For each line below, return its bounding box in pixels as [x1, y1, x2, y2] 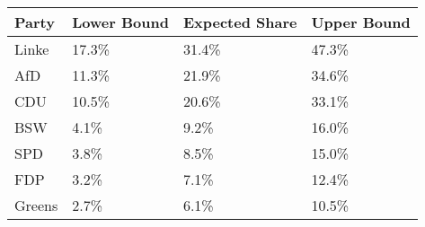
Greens [14, 195, 58, 215]
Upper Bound [311, 12, 411, 32]
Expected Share [182, 12, 297, 32]
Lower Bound [72, 12, 169, 32]
